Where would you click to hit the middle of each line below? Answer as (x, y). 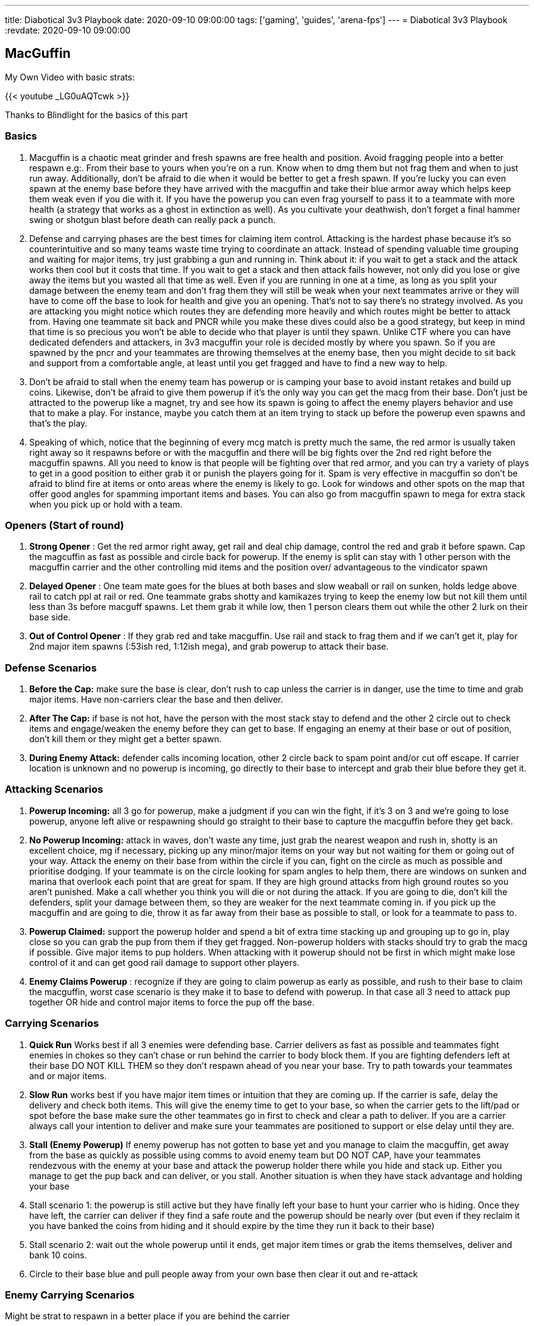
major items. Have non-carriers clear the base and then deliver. (156, 700)
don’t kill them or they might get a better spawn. (126, 739)
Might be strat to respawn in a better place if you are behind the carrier (148, 1316)
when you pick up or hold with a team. (106, 504)
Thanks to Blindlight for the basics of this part (96, 115)
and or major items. (68, 1076)
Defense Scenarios (51, 668)
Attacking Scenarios (54, 789)
